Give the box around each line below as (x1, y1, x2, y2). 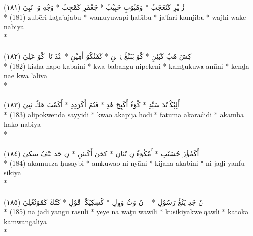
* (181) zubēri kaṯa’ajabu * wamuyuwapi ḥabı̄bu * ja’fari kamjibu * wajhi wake (4, 11, 246, 22)
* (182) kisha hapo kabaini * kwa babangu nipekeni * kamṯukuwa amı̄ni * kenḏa (4, 60, 249, 71)
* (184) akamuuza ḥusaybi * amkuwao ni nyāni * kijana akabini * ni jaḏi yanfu (4, 157, 245, 168)
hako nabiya (4, 119, 41, 129)
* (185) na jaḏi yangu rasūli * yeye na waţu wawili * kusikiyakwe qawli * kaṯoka (4, 206, 249, 217)
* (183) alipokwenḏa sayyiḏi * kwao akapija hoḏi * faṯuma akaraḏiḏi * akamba (4, 109, 244, 119)
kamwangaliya (4, 216, 47, 227)
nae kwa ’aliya (4, 70, 48, 80)
